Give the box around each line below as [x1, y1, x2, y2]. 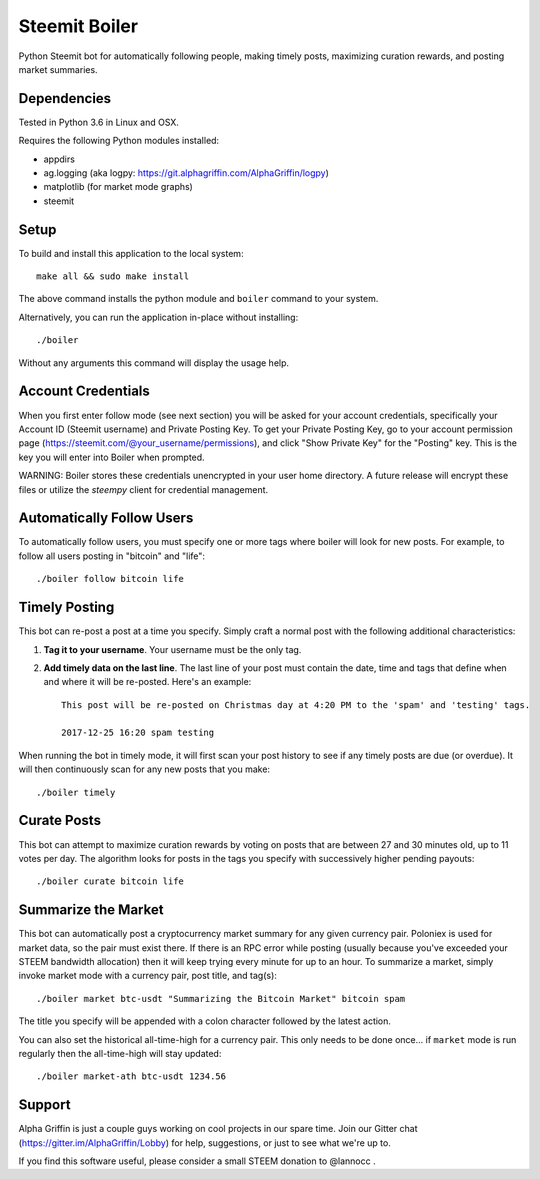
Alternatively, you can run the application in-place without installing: [18, 311, 299, 323]
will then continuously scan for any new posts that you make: [18, 763, 270, 775]
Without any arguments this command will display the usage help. [18, 356, 290, 369]
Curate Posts [18, 812, 102, 829]
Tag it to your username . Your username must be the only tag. [43, 643, 302, 655]
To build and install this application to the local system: [18, 247, 244, 259]
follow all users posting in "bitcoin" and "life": [18, 550, 205, 562]
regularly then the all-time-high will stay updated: [18, 1047, 222, 1059]
